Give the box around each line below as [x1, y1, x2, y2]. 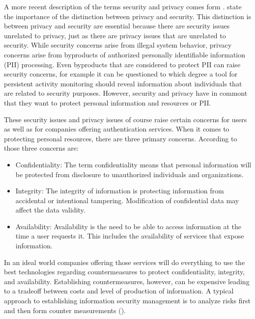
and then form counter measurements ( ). [4, 305, 126, 315]
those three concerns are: [4, 143, 79, 153]
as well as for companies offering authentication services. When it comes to [4, 124, 229, 134]
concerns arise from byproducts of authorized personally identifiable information [4, 49, 246, 59]
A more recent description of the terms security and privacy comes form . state [4, 1, 242, 11]
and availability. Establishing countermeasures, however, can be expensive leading [4, 276, 250, 286]
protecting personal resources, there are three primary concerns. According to [4, 133, 237, 143]
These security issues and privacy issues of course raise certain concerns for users [4, 114, 247, 124]
